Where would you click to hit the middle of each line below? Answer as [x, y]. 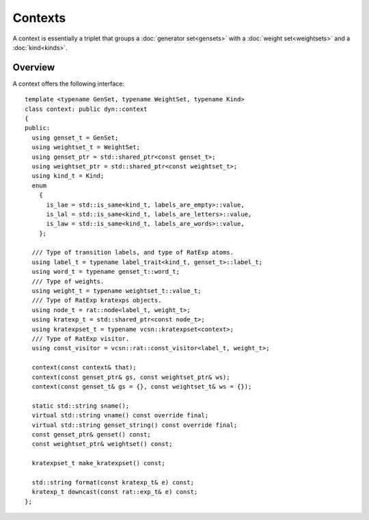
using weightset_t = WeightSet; [86, 147]
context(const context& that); [84, 367]
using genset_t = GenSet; [75, 138]
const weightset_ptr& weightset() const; [102, 444]
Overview [34, 67]
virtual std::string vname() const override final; [120, 415]
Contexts [39, 18]
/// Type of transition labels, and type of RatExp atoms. [133, 252]
